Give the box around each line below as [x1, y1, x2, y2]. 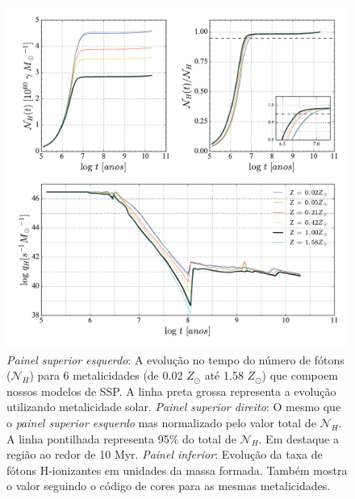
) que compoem [261, 367, 339, 384]
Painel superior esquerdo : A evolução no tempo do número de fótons [6, 351, 345, 368]
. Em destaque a [258, 430, 339, 447]
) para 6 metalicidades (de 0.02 [29, 367, 183, 384]
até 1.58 [204, 367, 244, 384]
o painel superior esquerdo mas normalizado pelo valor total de [6, 414, 316, 430]
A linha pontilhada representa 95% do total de [6, 430, 236, 447]
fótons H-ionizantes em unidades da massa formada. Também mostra [6, 461, 348, 478]
